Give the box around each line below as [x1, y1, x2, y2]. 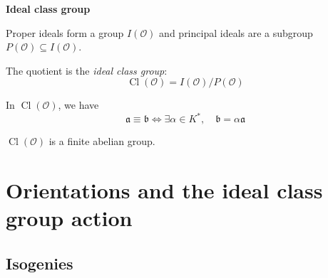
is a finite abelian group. [48, 134, 155, 149]
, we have [58, 97, 99, 112]
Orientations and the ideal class [6, 176, 323, 205]
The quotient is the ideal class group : [6, 63, 168, 77]
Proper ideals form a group [6, 25, 124, 40]
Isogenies [6, 252, 73, 274]
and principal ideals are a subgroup [159, 25, 313, 40]
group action [6, 203, 133, 232]
